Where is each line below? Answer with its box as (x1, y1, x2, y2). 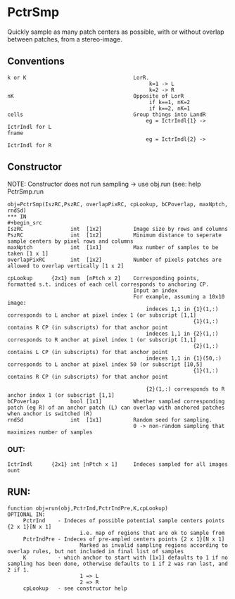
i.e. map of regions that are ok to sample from (80, 529, 225, 536)
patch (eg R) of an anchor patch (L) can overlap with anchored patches (7, 404, 225, 411)
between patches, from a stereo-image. (7, 34, 123, 43)
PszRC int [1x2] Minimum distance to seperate (7, 232, 222, 239)
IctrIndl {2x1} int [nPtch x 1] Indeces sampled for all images (7, 460, 229, 468)
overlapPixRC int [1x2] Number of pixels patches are (7, 256, 222, 263)
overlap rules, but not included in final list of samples (7, 548, 184, 555)
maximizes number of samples (7, 429, 93, 436)
